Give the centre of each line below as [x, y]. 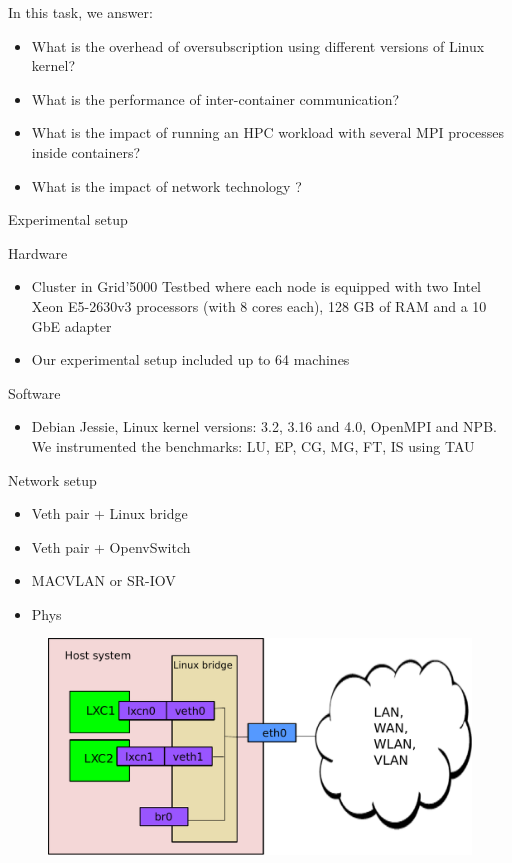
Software [34, 392]
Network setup [52, 479]
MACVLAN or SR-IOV [103, 580]
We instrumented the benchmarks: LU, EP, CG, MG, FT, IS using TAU [253, 445]
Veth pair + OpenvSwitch [111, 546]
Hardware [38, 252]
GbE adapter [71, 325]
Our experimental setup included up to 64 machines [190, 359]
